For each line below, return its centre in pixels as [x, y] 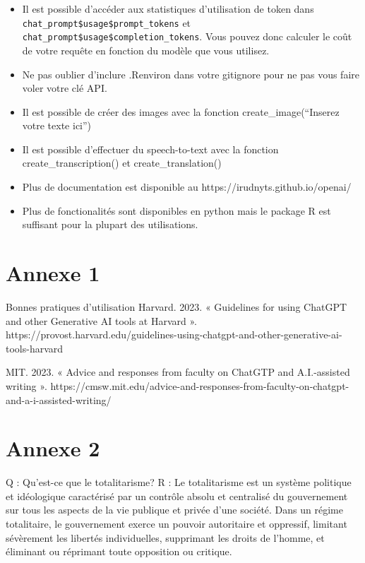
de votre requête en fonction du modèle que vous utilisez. [146, 50]
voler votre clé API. [65, 88]
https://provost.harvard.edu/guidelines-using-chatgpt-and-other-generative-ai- [174, 334]
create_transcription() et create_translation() [122, 163]
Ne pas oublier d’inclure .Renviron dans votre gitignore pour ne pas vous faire [191, 74]
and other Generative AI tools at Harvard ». [102, 320]
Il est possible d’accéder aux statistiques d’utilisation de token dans [168, 8]
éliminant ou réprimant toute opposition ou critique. [119, 551]
